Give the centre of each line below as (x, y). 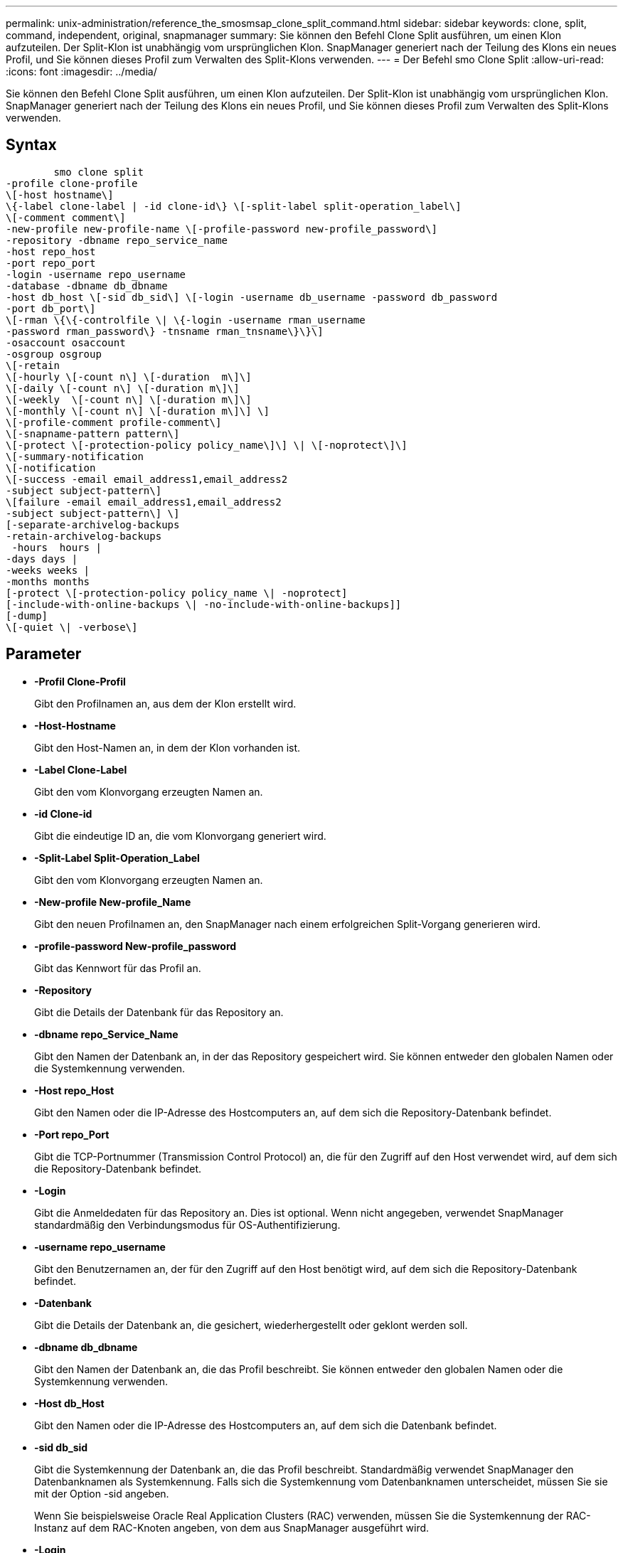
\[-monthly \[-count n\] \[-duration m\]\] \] (138, 411)
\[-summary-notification (75, 456)
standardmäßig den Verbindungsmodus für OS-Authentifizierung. (187, 1224)
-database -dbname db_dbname (87, 285)
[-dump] (27, 615)
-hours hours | (57, 547)
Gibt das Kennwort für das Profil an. (118, 968)
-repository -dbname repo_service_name (117, 240)
